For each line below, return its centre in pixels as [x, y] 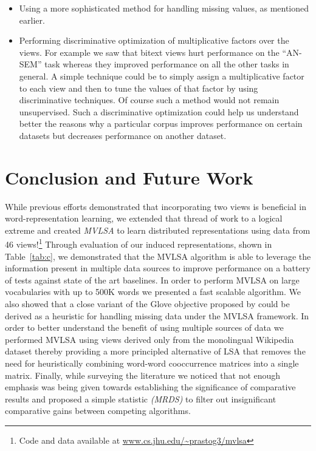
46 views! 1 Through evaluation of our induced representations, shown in [139, 243]
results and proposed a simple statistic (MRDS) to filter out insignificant [141, 398]
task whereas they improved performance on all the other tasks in [167, 64]
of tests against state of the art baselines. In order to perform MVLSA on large [152, 280]
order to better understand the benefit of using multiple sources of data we [144, 327]
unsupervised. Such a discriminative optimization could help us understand [159, 111]
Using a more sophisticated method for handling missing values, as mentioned [164, 8]
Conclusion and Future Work [129, 177]
